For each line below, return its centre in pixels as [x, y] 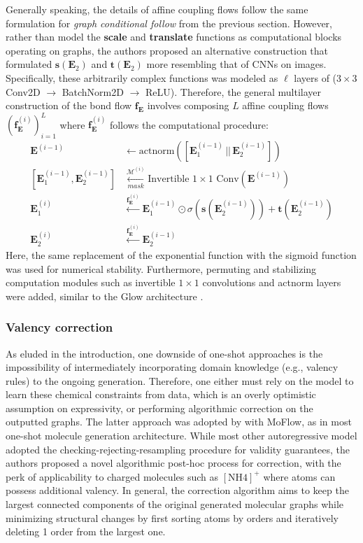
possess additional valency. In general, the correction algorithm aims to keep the [177, 490]
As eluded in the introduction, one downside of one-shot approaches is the [164, 353]
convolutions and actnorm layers [272, 282]
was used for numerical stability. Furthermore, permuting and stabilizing [161, 268]
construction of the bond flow [69, 105]
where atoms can [299, 476]
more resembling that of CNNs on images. [236, 64]
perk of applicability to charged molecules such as [112, 476]
